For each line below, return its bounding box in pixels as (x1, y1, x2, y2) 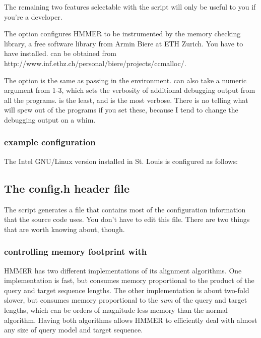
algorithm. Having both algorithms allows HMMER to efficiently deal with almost (4, 314, 257, 325)
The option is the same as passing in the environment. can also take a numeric (4, 75, 247, 85)
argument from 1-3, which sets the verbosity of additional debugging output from (4, 85, 255, 95)
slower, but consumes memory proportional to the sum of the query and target (4, 295, 247, 305)
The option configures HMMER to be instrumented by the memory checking (4, 28, 241, 39)
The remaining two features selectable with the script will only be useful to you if (4, 2, 256, 12)
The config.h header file (4, 180, 130, 196)
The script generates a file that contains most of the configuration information (4, 204, 246, 214)
